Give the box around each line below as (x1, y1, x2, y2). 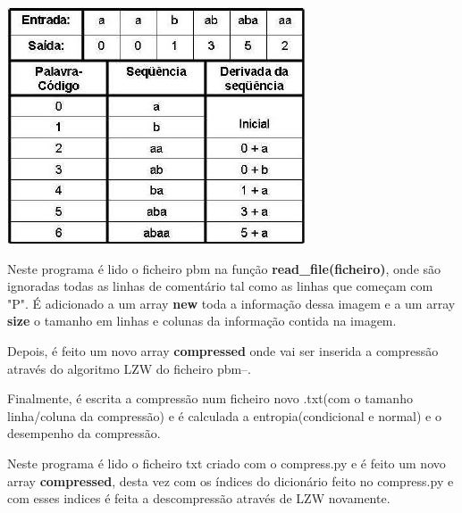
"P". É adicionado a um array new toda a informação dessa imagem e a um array (7, 294, 456, 312)
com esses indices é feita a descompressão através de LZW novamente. (7, 489, 391, 508)
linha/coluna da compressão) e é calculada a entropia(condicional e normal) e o (7, 406, 441, 425)
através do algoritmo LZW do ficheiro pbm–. (7, 359, 251, 377)
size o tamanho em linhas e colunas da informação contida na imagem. (7, 311, 397, 330)
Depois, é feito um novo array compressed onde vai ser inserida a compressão (7, 341, 439, 360)
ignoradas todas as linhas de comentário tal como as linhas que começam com (7, 277, 433, 295)
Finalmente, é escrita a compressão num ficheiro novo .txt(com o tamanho (7, 389, 413, 408)
